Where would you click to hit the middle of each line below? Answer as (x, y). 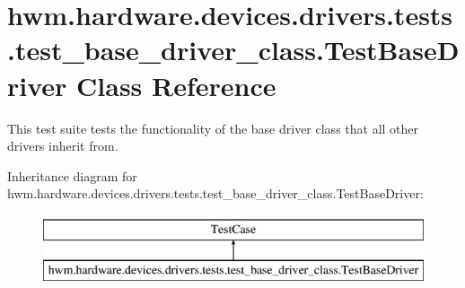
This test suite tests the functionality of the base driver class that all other (213, 128)
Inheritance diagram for (72, 175)
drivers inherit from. (63, 146)
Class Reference (176, 85)
